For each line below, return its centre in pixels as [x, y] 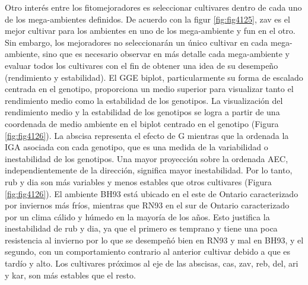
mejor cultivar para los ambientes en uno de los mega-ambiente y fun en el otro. [150, 31]
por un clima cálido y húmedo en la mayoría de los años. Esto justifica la [137, 216]
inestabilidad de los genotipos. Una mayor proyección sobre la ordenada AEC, [147, 158]
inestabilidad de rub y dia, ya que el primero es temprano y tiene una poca [141, 228]
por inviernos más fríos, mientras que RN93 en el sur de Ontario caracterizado [147, 205]
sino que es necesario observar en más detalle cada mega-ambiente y [166, 54]
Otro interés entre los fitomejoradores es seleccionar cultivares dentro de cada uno [153, 7]
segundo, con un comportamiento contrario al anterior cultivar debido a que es [148, 251]
